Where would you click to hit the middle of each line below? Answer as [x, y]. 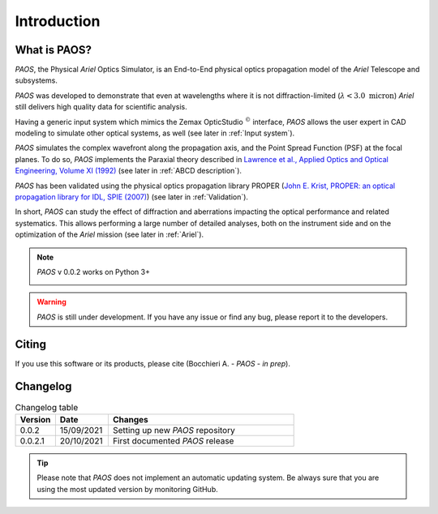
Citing [30, 344]
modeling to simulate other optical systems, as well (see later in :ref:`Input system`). [155, 133]
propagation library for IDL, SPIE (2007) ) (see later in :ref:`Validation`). [132, 197]
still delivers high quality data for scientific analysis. [101, 107]
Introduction [58, 21]
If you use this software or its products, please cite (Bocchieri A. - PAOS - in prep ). [153, 363]
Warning [52, 302]
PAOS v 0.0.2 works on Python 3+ [93, 272]
